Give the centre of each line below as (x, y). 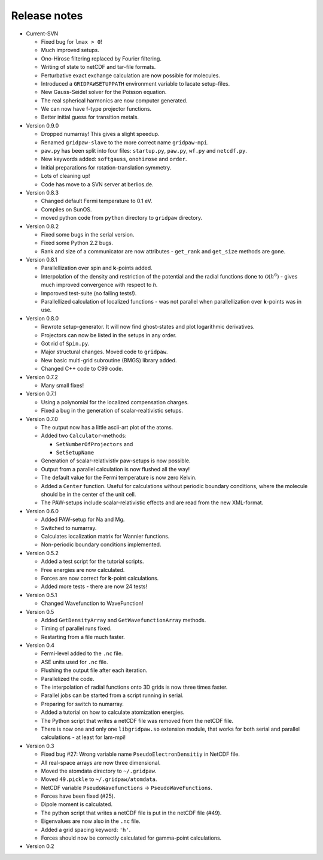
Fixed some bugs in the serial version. (88, 234)
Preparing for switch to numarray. (82, 704)
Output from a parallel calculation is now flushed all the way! (115, 469)
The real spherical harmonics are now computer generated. (114, 100)
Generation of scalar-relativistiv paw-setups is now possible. (116, 461)
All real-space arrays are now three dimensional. (101, 762)
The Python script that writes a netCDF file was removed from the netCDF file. (137, 720)
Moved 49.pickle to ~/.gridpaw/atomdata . (99, 779)
